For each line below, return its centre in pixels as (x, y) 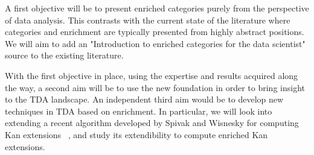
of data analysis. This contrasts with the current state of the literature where (148, 20)
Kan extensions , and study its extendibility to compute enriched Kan (136, 134)
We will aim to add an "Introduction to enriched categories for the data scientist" (155, 43)
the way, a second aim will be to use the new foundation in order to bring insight (155, 87)
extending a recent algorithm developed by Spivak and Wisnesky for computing (152, 123)
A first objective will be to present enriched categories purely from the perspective (157, 8)
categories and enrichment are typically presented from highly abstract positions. (155, 32)
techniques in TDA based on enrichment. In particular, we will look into (139, 111)
